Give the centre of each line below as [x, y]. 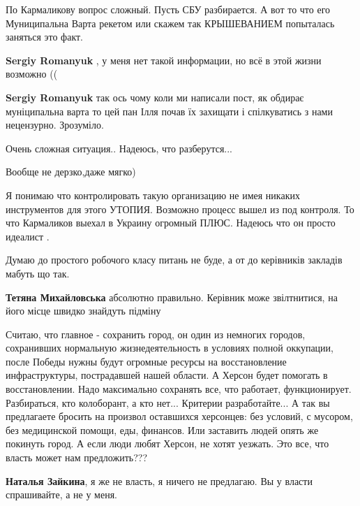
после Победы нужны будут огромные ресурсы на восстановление [146, 361]
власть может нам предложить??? [76, 457]
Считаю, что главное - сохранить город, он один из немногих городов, [156, 334]
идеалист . [28, 236]
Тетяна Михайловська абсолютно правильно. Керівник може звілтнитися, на [172, 297]
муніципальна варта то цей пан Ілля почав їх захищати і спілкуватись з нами [169, 111]
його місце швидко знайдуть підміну [83, 311]
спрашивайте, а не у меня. [62, 494]
